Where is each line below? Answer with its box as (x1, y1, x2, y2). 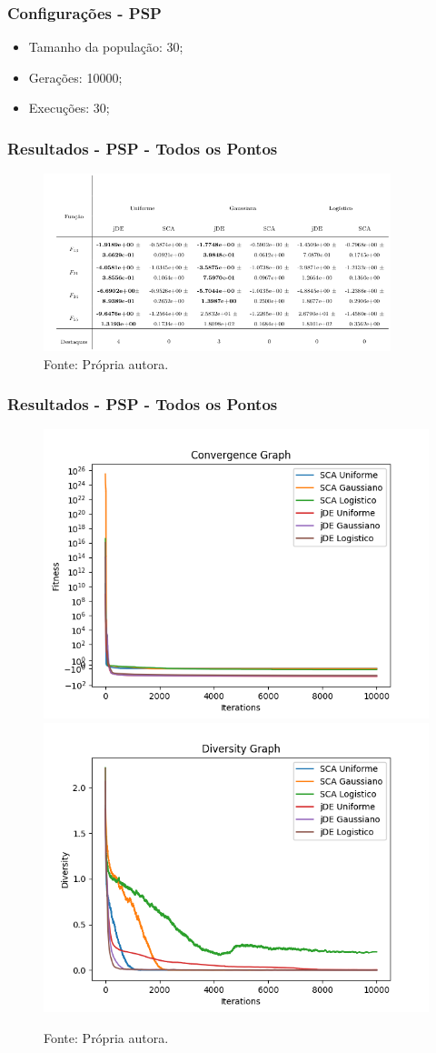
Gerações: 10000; (28, 67, 123, 86)
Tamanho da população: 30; (28, 37, 183, 56)
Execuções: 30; (28, 98, 110, 117)
